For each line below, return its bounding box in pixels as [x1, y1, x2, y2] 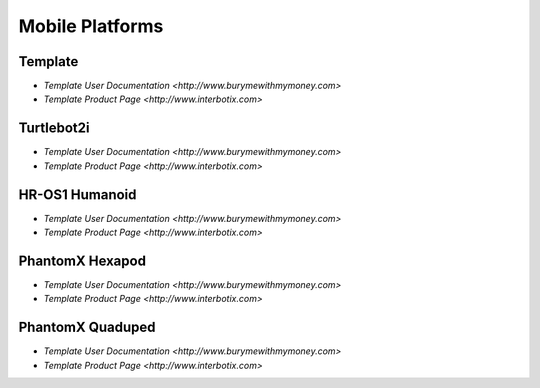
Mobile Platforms [18, 15, 164, 37]
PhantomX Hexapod [18, 252, 147, 269]
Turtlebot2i [18, 120, 90, 137]
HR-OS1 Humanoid [18, 186, 137, 203]
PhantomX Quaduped [18, 319, 156, 336]
